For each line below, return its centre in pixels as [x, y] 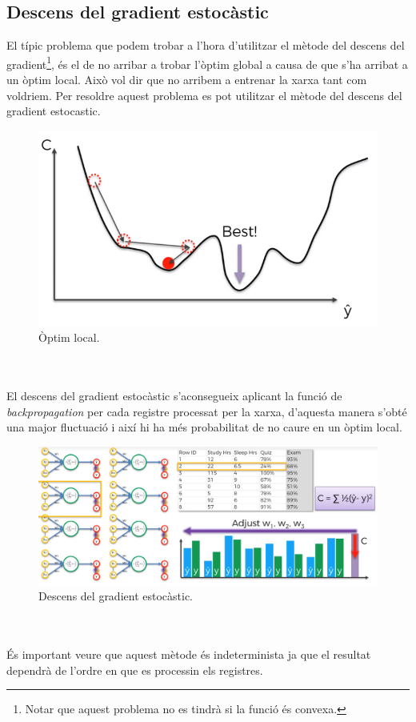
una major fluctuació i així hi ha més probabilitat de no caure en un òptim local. [204, 427]
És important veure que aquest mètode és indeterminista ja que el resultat [189, 654]
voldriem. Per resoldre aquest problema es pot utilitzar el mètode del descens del [204, 95]
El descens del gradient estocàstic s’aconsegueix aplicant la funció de [174, 396]
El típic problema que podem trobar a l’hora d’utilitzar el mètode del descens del [206, 45]
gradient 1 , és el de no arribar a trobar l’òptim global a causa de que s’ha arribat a [207, 62]
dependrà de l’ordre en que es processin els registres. [135, 670]
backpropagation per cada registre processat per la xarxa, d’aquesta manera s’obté [207, 411]
